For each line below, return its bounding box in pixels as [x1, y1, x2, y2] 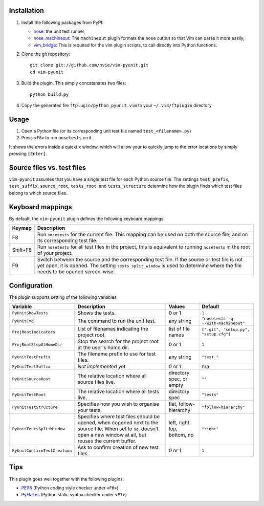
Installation [9, 6, 44, 15]
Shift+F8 [12, 247, 32, 254]
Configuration [9, 281, 53, 289]
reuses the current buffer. [77, 438, 136, 444]
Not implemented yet [77, 363, 126, 370]
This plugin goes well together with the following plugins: [9, 476, 124, 482]
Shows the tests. [77, 309, 116, 316]
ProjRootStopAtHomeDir [12, 342, 63, 347]
